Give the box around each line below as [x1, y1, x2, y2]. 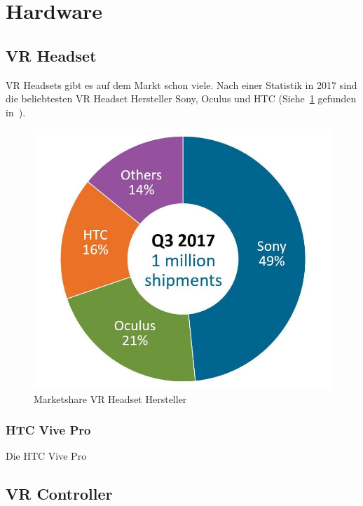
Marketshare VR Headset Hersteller [34, 391, 187, 406]
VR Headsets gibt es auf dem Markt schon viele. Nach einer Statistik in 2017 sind [6, 77, 357, 92]
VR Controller [6, 483, 113, 505]
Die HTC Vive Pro [6, 449, 87, 463]
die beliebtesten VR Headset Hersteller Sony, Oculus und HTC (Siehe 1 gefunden [6, 91, 357, 106]
